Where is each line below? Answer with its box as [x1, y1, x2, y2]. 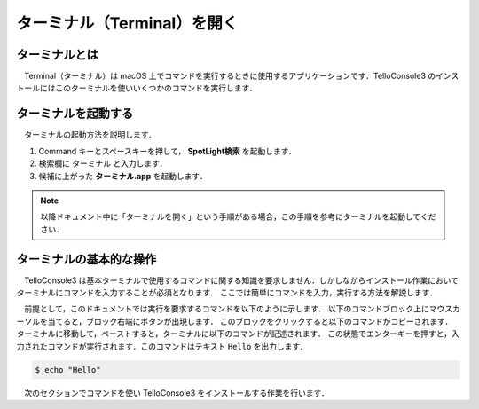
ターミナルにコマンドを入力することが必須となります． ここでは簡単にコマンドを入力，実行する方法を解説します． [16, 287, 438, 297]
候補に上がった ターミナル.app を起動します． [38, 170, 208, 181]
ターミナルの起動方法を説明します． [23, 130, 157, 140]
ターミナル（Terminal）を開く [16, 13, 239, 33]
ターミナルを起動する [16, 106, 133, 122]
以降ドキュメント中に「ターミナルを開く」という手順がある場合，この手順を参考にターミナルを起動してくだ [40, 211, 436, 222]
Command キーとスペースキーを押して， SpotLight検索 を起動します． [38, 146, 297, 156]
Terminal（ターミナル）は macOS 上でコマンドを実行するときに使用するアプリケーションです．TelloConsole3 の [23, 71, 436, 82]
